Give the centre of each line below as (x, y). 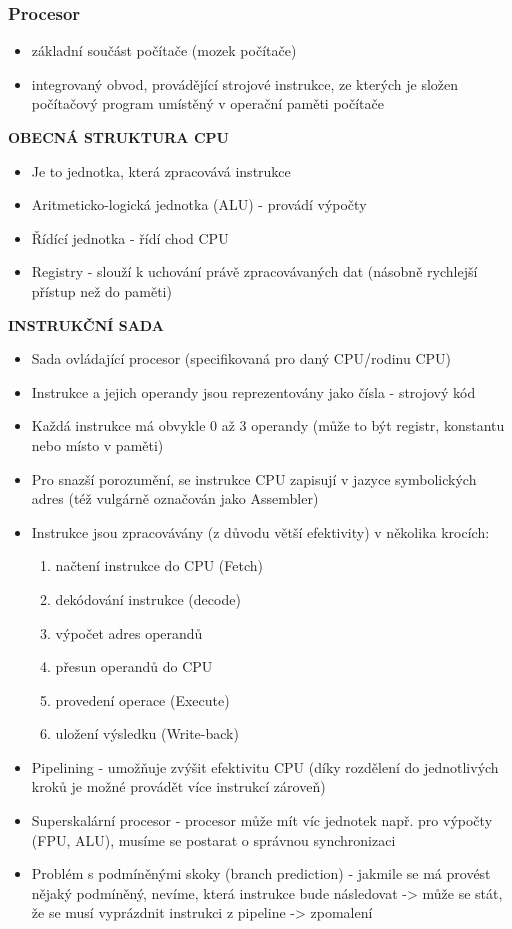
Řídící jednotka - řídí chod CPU (130, 237)
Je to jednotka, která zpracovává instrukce (161, 170)
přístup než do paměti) (101, 290)
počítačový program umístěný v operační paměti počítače (207, 103)
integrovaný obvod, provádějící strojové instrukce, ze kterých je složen (245, 83)
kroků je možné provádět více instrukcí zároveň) (178, 786)
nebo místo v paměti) (97, 444)
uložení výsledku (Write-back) (147, 733)
